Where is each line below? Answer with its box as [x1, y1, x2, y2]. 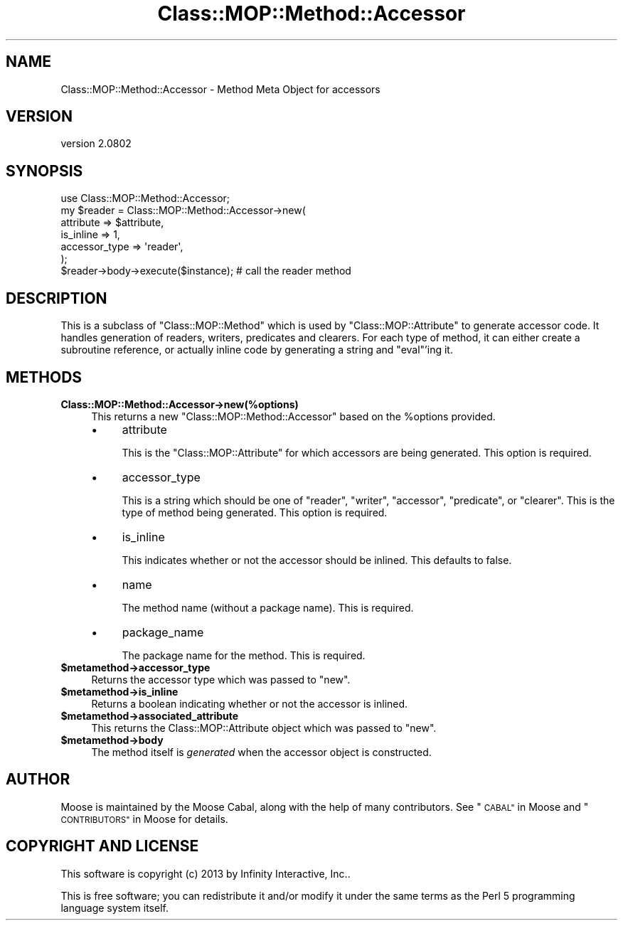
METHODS [6, 368, 82, 386]
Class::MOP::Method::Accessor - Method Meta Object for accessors [60, 83, 380, 95]
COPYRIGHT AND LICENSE [6, 837, 199, 856]
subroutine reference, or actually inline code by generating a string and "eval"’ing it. [60, 344, 453, 356]
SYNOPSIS [6, 161, 83, 180]
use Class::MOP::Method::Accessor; [60, 192, 230, 205]
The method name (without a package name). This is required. [122, 601, 414, 614]
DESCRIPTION [6, 289, 107, 307]
